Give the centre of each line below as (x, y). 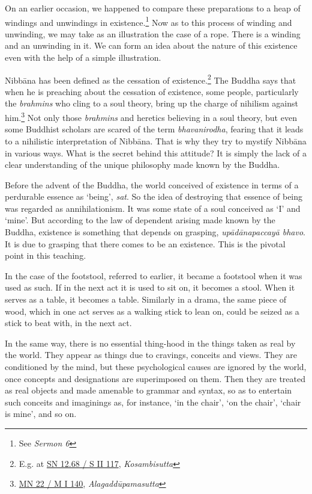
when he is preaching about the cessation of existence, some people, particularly (152, 91)
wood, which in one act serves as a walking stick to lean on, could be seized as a (152, 311)
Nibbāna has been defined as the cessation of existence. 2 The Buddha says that (151, 79)
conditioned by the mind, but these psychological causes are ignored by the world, (156, 366)
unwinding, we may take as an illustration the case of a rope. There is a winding (153, 33)
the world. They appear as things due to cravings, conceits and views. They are (151, 355)
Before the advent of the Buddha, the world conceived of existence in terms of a (152, 184)
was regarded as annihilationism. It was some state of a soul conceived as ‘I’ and (153, 208)
